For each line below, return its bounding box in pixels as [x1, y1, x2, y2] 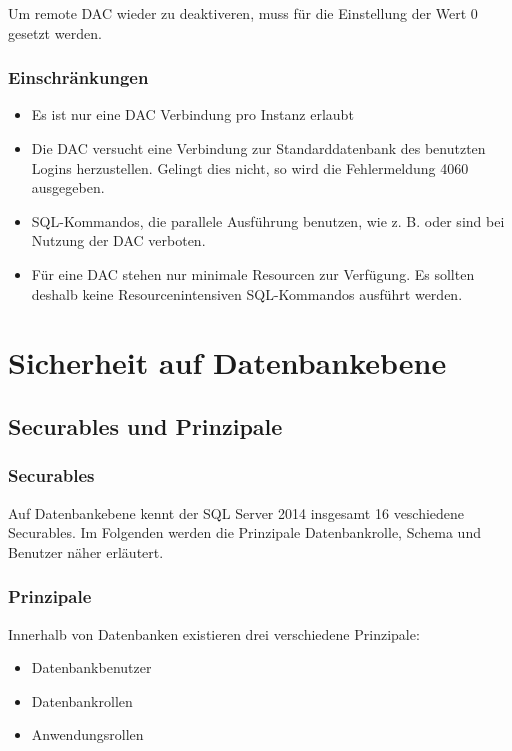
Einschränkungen [8, 65, 149, 90]
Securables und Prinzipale [8, 410, 283, 441]
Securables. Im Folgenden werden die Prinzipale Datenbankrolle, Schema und [8, 522, 481, 543]
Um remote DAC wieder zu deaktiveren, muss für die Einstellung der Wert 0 [8, 3, 478, 23]
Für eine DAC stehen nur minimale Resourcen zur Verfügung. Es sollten [31, 263, 475, 284]
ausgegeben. [31, 177, 105, 198]
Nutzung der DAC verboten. [31, 230, 206, 251]
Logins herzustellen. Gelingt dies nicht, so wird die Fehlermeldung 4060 [31, 157, 469, 178]
